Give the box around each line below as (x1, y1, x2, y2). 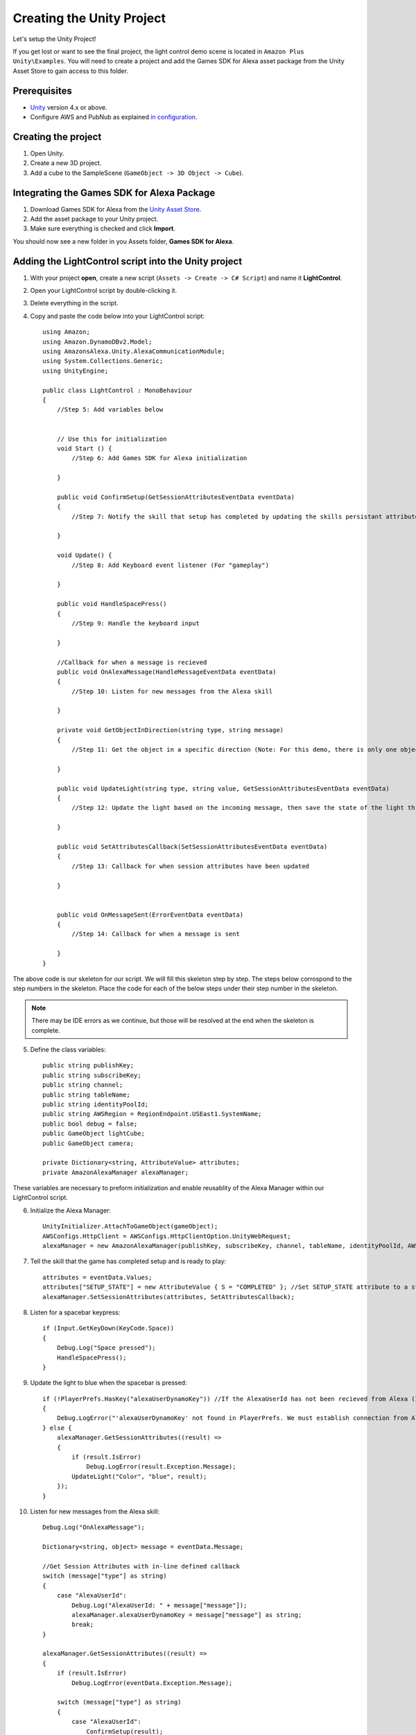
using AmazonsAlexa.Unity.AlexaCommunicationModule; (42, 348, 225, 355)
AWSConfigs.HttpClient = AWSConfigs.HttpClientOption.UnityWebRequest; (42, 1232, 291, 1240)
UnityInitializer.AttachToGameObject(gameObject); (42, 1222, 218, 1230)
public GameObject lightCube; (42, 1130, 146, 1137)
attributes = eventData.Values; (42, 1273, 153, 1281)
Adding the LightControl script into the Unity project (12, 255, 243, 267)
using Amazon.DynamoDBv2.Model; (42, 337, 153, 346)
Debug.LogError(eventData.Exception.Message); (71, 1679, 233, 1686)
